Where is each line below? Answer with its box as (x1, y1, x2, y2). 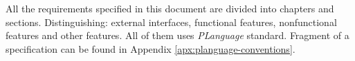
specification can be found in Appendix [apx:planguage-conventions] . (6, 41, 295, 56)
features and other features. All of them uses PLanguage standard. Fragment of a (6, 28, 349, 42)
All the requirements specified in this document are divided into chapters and (6, 1, 334, 15)
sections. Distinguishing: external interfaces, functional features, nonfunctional (6, 14, 337, 29)
